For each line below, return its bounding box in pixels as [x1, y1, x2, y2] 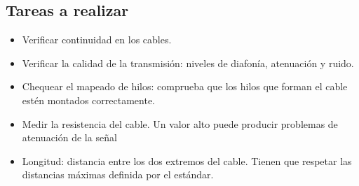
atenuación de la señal [22, 130, 117, 145]
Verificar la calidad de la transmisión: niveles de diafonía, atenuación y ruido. [22, 55, 354, 70]
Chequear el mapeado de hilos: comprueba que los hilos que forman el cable [22, 79, 348, 94]
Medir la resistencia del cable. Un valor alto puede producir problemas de [22, 116, 338, 131]
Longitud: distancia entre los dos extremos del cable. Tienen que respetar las [22, 153, 352, 168]
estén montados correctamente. [22, 92, 155, 107]
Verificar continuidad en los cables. [22, 32, 172, 47]
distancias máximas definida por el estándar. [22, 167, 214, 182]
